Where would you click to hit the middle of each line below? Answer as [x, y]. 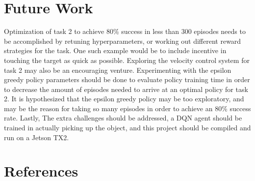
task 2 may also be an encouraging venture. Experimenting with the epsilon [118, 70]
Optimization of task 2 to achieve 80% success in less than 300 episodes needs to [125, 31]
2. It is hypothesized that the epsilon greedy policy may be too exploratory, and [124, 99]
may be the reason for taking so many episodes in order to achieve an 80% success [127, 108]
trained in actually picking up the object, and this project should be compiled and [127, 128]
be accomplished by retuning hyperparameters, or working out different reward [123, 41]
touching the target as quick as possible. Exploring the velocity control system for [127, 60]
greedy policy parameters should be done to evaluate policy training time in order [127, 79]
